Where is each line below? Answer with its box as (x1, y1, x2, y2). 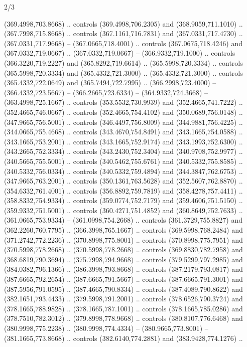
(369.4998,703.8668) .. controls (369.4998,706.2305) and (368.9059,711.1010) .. (4, 18, 243, 29)
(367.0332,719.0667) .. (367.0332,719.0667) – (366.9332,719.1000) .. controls (4, 48, 235, 58)
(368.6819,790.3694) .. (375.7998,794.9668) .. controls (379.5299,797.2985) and (4, 254, 243, 264)
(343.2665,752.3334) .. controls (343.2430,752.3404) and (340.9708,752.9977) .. (4, 146, 243, 156)
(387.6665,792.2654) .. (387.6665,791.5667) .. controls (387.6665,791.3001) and (4, 274, 243, 284)
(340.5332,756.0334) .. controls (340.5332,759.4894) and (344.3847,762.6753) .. (4, 165, 243, 176)
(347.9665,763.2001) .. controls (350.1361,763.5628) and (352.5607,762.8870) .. (4, 176, 243, 186)
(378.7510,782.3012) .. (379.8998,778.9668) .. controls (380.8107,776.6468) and (4, 313, 243, 323)
